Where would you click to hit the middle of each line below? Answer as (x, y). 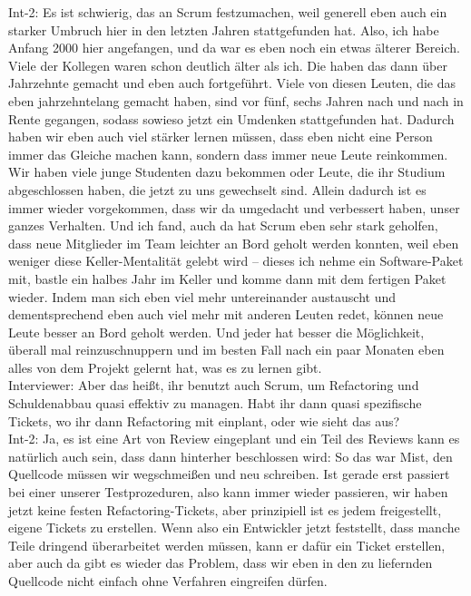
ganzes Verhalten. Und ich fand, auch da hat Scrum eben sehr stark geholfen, (223, 225)
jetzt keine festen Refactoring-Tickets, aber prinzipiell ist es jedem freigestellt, (225, 509)
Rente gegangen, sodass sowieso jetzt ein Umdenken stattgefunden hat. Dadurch (231, 118)
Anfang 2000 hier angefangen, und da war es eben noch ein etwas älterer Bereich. (234, 48)
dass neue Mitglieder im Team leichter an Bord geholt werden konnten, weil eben (234, 243)
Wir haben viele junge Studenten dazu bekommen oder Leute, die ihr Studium (227, 172)
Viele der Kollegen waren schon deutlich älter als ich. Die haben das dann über (228, 65)
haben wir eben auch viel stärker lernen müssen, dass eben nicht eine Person (221, 137)
